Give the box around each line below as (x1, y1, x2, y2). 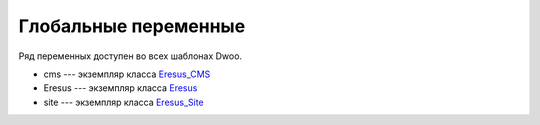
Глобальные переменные (18, 15, 246, 37)
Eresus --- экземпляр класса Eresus (43, 82, 198, 94)
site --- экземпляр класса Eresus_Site (43, 96, 204, 108)
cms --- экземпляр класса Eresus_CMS (43, 68, 211, 80)
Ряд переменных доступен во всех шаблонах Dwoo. (18, 50, 243, 62)
